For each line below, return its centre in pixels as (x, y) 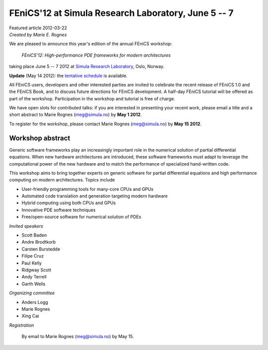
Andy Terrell (34, 277)
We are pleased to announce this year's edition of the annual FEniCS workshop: (91, 44)
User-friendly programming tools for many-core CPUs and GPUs (88, 189)
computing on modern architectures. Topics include (62, 180)
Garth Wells (33, 284)
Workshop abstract (40, 138)
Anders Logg (35, 302)
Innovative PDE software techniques (59, 210)
